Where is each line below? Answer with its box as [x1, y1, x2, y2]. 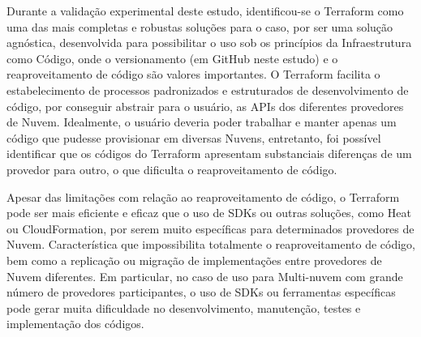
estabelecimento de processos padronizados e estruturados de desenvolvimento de [6, 81, 409, 98]
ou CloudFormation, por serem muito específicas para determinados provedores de [6, 220, 415, 237]
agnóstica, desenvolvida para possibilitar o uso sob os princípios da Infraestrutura [6, 34, 412, 51]
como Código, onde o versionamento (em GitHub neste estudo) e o [6, 49, 338, 66]
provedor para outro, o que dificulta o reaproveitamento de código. [6, 160, 337, 177]
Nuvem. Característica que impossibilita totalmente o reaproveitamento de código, [6, 236, 415, 253]
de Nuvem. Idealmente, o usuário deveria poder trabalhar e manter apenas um [6, 113, 397, 130]
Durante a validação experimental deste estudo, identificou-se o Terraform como [6, 2, 404, 19]
